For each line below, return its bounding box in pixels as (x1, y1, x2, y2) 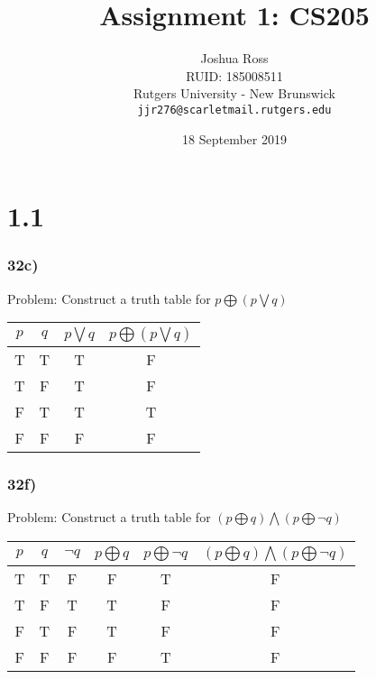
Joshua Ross (200, 49, 269, 68)
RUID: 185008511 (186, 66, 283, 85)
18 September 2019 (182, 129, 287, 148)
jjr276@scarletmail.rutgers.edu (137, 103, 332, 116)
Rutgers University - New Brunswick (133, 84, 335, 103)
